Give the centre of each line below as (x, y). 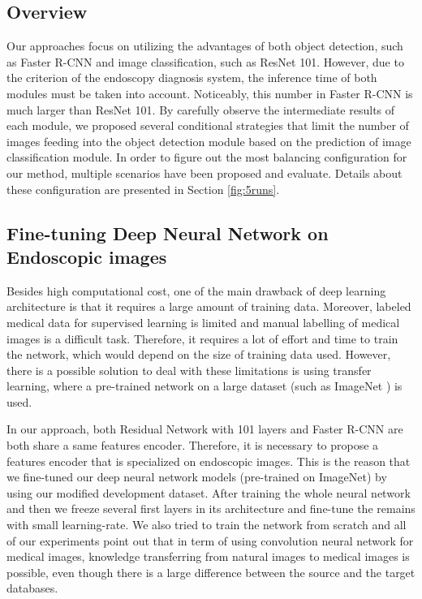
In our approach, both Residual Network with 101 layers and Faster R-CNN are (205, 429)
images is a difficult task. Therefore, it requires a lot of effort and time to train (202, 338)
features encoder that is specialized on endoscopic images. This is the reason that (209, 461)
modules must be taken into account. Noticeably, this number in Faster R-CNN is (210, 93)
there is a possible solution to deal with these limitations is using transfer (189, 370)
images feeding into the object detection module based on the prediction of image (209, 141)
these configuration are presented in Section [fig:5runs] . (143, 189)
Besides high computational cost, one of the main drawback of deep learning (196, 290)
